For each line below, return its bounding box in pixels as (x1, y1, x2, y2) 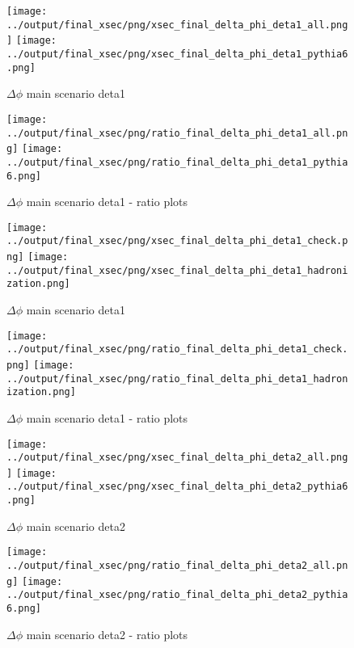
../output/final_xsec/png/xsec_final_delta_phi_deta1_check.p (6, 235, 348, 247)
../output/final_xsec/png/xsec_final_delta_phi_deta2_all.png (6, 452, 348, 464)
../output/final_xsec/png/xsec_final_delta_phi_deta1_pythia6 (6, 48, 348, 60)
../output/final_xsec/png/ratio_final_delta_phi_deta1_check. (6, 343, 348, 356)
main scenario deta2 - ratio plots (26, 625, 188, 642)
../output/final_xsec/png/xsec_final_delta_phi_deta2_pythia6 (6, 481, 348, 493)
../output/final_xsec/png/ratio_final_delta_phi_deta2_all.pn (6, 560, 348, 572)
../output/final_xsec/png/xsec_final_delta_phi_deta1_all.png (6, 19, 348, 31)
